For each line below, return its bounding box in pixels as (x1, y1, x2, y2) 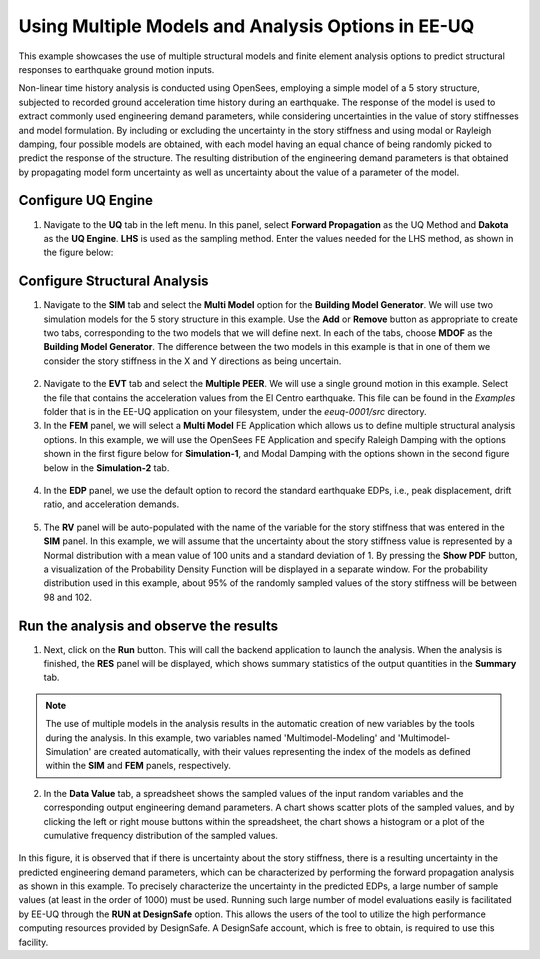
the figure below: (43, 246, 114, 259)
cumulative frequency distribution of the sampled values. (43, 829, 279, 841)
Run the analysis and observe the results (18, 617, 279, 634)
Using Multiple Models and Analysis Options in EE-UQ (18, 15, 475, 37)
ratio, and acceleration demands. (43, 498, 180, 510)
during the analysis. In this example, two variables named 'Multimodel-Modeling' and (45, 731, 396, 744)
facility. (18, 936, 49, 948)
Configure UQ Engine (18, 192, 154, 209)
